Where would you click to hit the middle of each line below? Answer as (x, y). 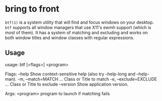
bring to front (32, 9)
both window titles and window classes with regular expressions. (70, 38)
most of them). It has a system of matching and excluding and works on (76, 32)
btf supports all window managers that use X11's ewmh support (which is (78, 27)
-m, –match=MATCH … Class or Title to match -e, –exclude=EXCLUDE (87, 79)
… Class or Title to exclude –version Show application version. (67, 84)
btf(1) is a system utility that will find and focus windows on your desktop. (80, 22)
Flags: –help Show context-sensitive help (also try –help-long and (70, 74)
